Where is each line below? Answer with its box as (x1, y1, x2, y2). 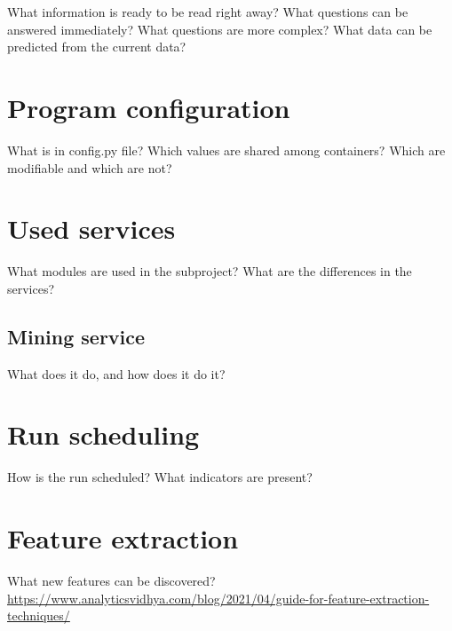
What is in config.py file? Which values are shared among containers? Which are (7, 140, 446, 159)
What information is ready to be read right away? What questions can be (7, 3, 408, 20)
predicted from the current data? (7, 37, 186, 56)
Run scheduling (7, 416, 200, 453)
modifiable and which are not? (7, 158, 172, 177)
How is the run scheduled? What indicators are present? (7, 468, 313, 486)
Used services (7, 210, 176, 247)
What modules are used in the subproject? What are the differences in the (7, 262, 412, 280)
